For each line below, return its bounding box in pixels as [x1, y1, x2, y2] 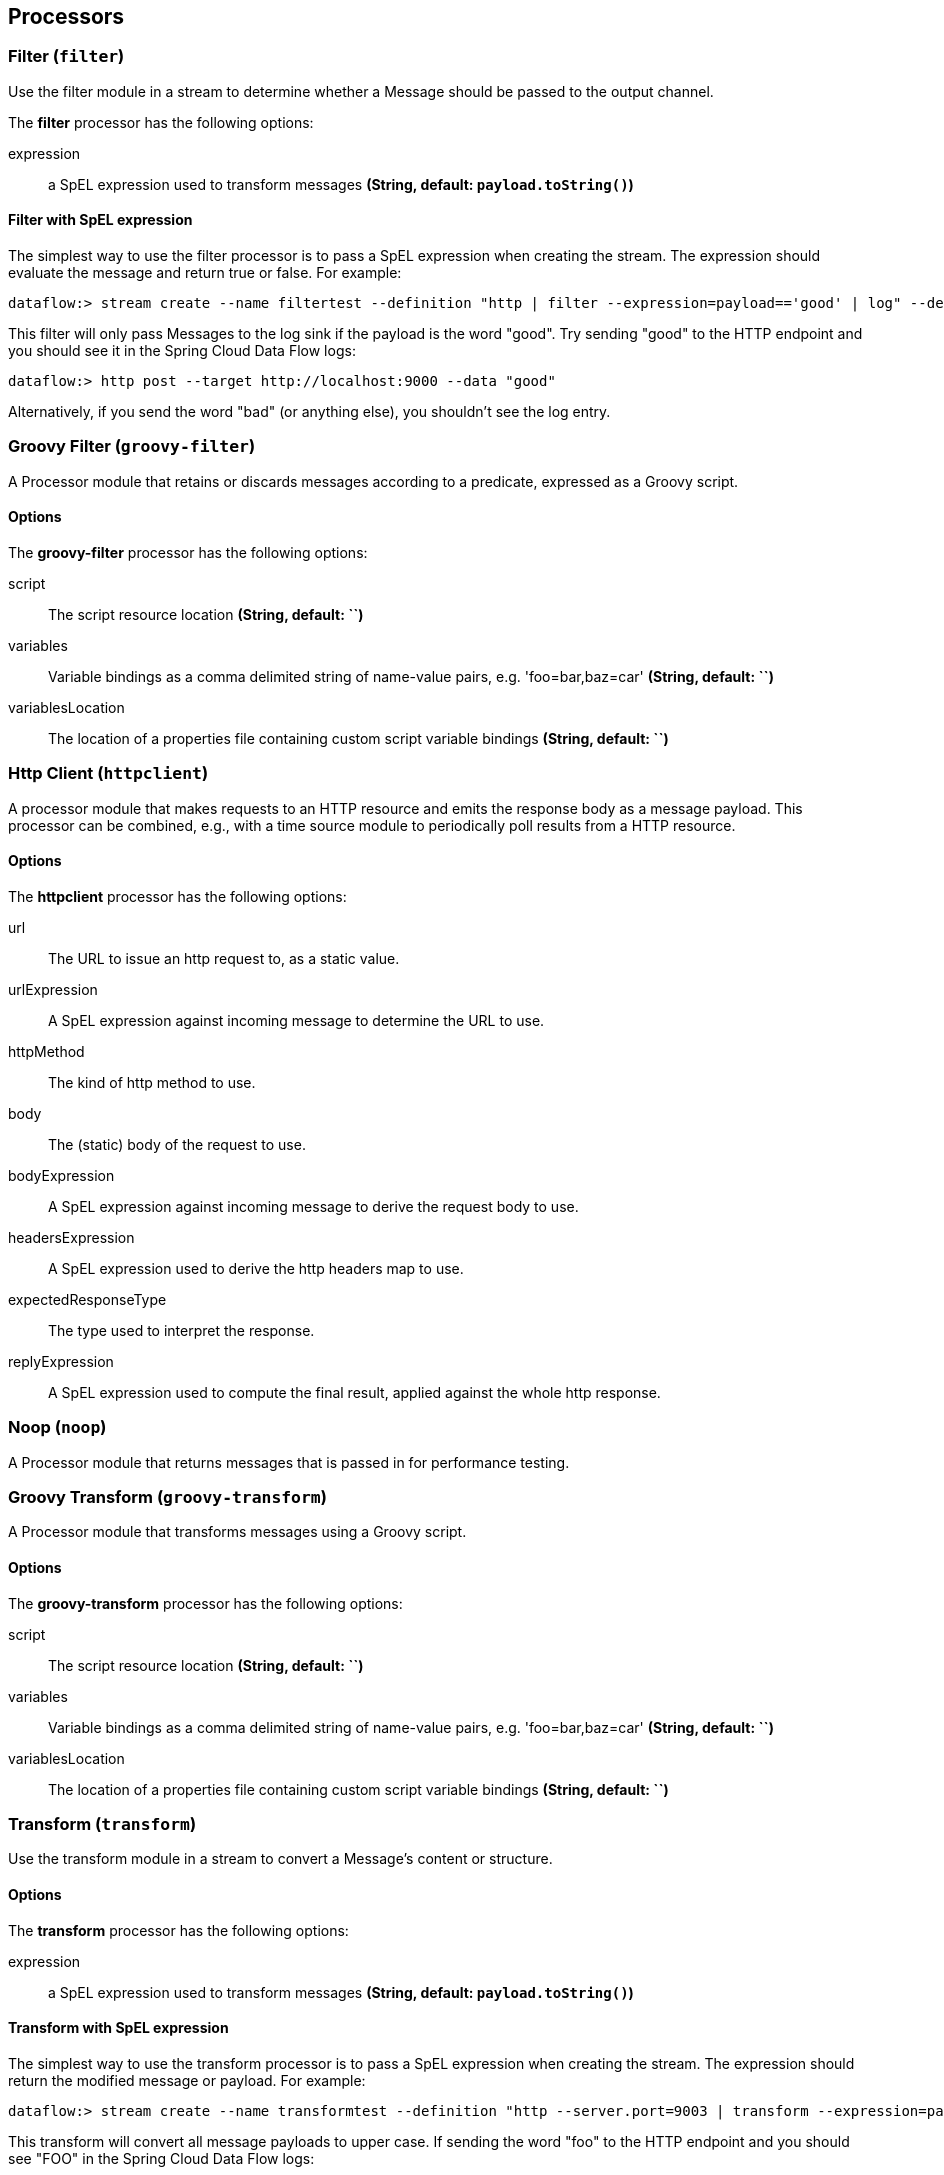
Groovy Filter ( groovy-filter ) [8, 436, 256, 457]
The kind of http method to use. [48, 1073, 256, 1091]
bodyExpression [8, 1166, 115, 1184]
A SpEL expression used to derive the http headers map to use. [48, 1259, 464, 1277]
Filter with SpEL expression [8, 211, 193, 229]
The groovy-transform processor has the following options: [8, 1594, 403, 1612]
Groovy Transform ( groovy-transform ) [8, 1487, 327, 1508]
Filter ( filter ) [8, 46, 125, 67]
